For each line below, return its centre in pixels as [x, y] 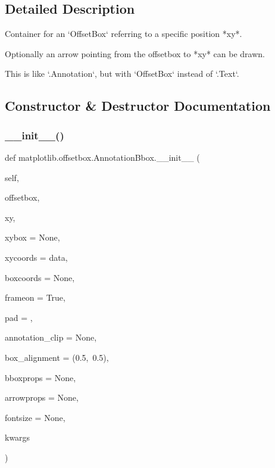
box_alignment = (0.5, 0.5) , [57, 357]
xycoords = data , [36, 257]
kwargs [18, 437]
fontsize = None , [35, 417]
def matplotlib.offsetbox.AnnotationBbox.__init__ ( [102, 157]
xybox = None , [32, 237]
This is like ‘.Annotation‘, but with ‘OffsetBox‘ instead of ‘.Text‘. [122, 74]
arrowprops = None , [42, 397]
